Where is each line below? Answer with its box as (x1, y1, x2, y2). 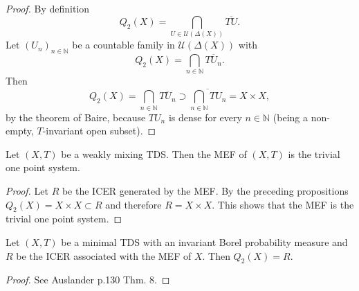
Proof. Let (6, 184, 48, 197)
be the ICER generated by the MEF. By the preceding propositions (62, 184, 349, 197)
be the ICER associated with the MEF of (16, 248, 192, 263)
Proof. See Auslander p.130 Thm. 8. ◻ (6, 272, 170, 287)
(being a (273, 109, 309, 124)
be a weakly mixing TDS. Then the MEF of (61, 146, 247, 161)
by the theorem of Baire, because (6, 109, 146, 124)
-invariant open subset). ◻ (42, 123, 156, 138)
